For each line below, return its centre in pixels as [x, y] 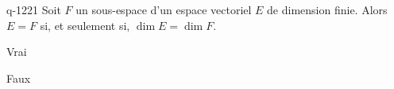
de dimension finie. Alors [327, 9]
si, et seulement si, [85, 25]
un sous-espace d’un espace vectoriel [164, 9]
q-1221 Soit [34, 9]
